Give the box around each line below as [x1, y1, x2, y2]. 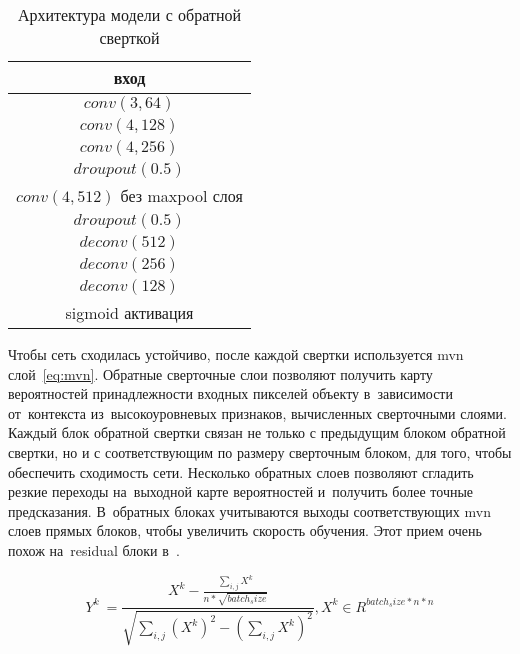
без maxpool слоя [120, 184, 243, 207]
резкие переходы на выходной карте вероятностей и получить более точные [8, 481, 474, 502]
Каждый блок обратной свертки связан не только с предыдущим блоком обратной [8, 422, 506, 443]
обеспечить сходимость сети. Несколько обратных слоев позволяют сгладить [8, 461, 474, 482]
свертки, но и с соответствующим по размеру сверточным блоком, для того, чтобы [8, 441, 512, 462]
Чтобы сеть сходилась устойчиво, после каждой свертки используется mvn [8, 344, 464, 364]
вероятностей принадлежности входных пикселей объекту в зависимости [8, 383, 453, 404]
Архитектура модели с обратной [17, 3, 242, 26]
